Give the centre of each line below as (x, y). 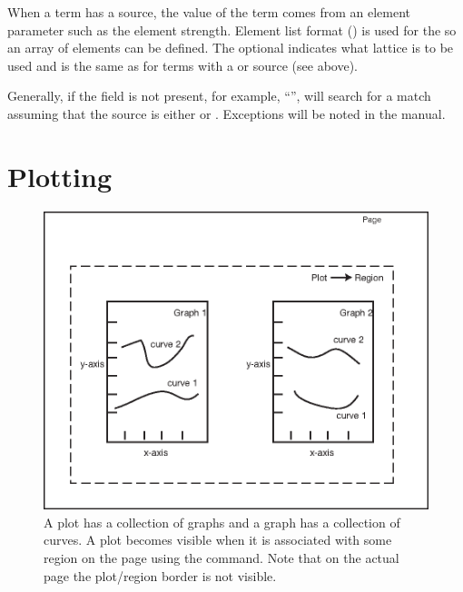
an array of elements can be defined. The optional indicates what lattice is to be (231, 48)
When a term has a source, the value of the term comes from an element (209, 12)
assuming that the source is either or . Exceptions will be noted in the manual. (227, 113)
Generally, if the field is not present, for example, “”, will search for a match (219, 96)
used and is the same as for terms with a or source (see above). (183, 65)
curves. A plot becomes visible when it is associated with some (218, 540)
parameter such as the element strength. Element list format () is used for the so (232, 30)
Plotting (59, 176)
